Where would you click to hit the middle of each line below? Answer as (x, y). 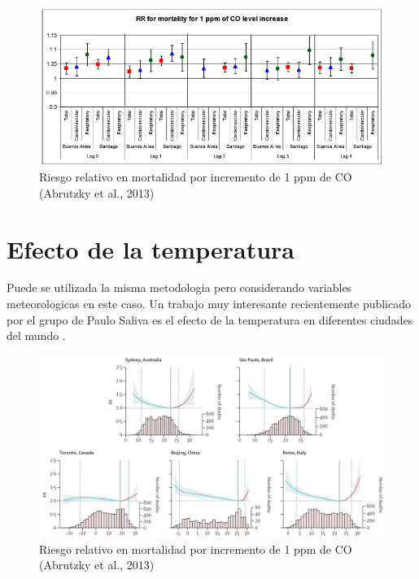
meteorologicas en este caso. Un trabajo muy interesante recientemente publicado (209, 304)
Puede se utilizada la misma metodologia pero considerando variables (179, 287)
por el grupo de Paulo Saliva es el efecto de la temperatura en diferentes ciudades (210, 319)
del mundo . (36, 335)
